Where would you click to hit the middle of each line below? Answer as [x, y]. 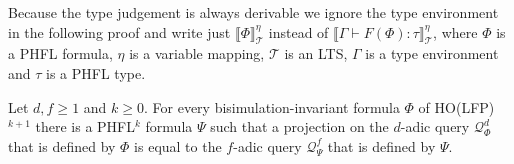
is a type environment [432, 53]
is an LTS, [316, 53]
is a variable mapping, [197, 53]
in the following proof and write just [119, 31]
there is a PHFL [85, 126]
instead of [298, 31]
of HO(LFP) [456, 106]
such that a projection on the [299, 126]
